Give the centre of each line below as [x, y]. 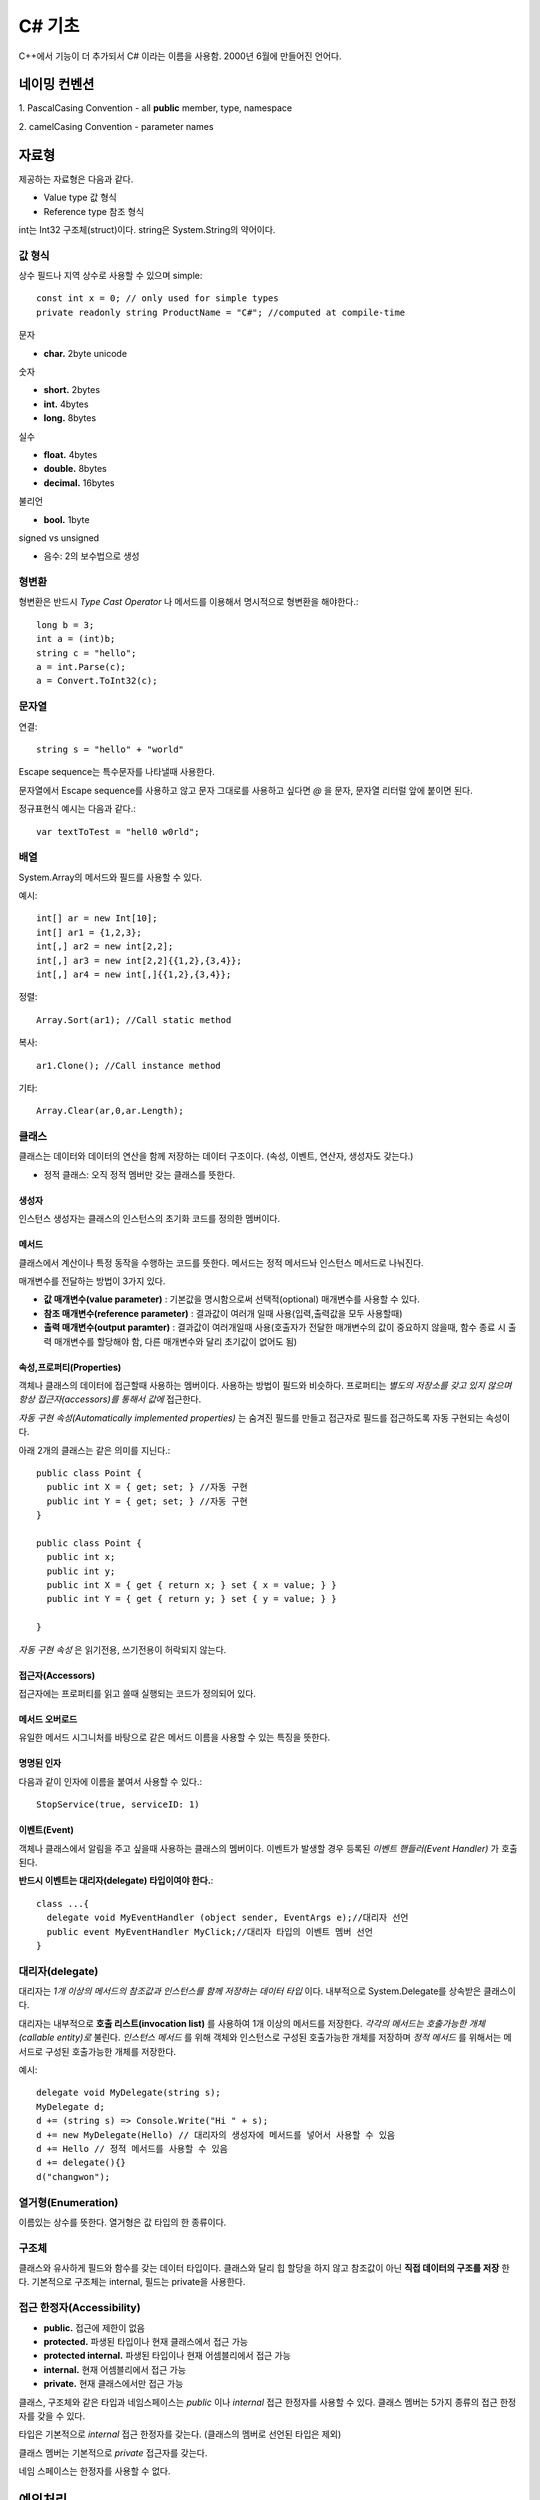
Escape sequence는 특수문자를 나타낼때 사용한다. [116, 772]
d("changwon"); [73, 2176]
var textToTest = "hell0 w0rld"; [118, 831]
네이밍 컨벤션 [56, 84]
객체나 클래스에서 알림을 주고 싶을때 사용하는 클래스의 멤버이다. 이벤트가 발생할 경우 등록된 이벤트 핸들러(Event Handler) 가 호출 [268, 1848]
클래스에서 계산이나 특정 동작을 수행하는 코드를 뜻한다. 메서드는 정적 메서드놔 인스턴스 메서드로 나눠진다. [221, 1262]
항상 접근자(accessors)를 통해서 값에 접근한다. [110, 1399]
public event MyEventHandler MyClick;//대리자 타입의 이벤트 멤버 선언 [210, 1931]
